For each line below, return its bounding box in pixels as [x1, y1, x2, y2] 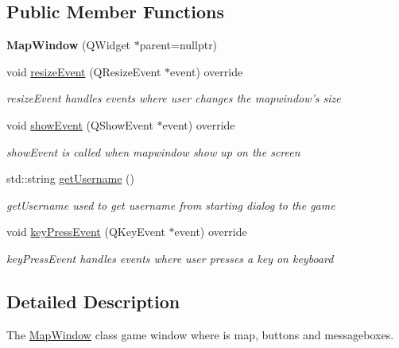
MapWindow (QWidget [6, 37, 131, 53]
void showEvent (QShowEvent [6, 116, 153, 133]
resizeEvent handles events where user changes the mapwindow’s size [6, 90, 341, 106]
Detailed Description [6, 288, 180, 313]
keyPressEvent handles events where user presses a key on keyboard [6, 249, 334, 266]
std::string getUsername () [6, 170, 134, 187]
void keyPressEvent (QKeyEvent [6, 223, 165, 240]
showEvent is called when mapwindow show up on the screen [6, 143, 300, 160]
